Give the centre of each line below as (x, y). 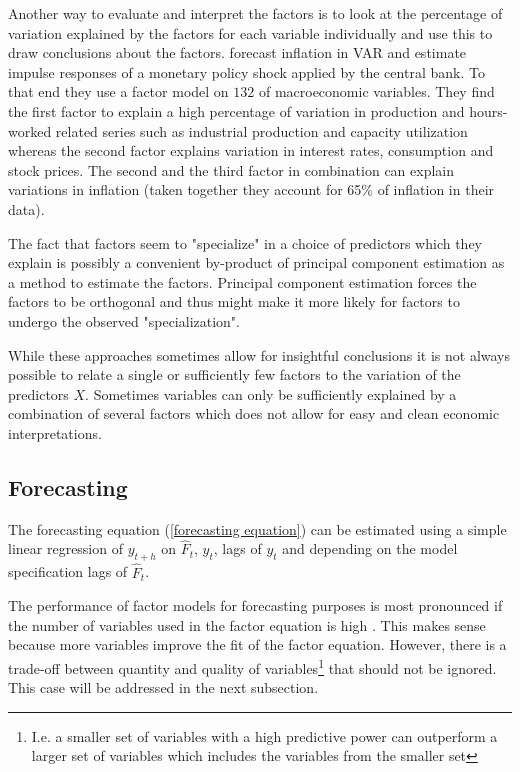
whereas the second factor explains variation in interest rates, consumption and (251, 150)
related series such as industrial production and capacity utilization (261, 130)
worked (30, 130)
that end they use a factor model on (118, 91)
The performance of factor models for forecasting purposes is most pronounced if (255, 605)
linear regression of (65, 548)
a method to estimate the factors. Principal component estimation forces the (242, 281)
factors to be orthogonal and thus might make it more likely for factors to (234, 301)
